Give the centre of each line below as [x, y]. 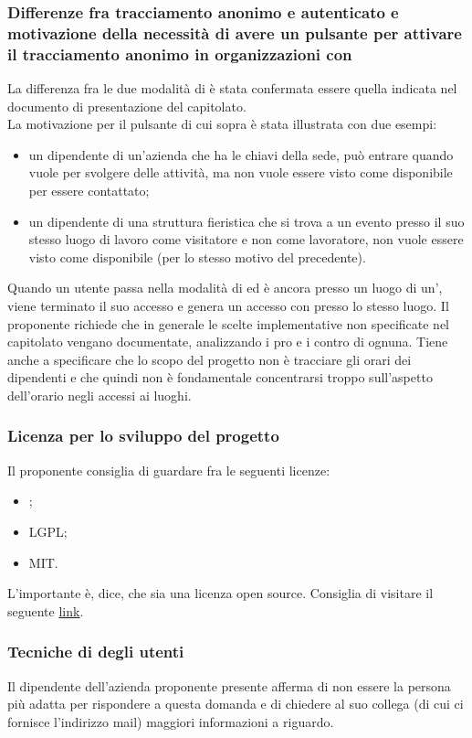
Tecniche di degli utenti [96, 652]
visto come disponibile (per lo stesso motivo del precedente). [197, 257]
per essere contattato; [89, 191]
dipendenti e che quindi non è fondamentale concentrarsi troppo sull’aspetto [220, 377]
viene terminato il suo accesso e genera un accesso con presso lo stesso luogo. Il [228, 305]
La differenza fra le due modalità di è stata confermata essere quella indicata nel [232, 88]
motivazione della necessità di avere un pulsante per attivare [235, 32]
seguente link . [46, 610]
